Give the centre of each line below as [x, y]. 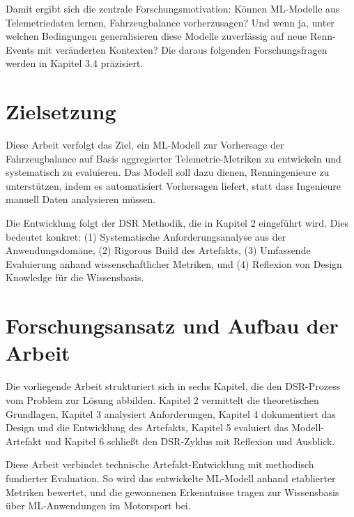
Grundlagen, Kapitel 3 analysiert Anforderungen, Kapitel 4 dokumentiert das [171, 413]
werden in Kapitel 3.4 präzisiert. [75, 63]
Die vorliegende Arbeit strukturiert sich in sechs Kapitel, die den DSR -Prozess [173, 386]
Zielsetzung [61, 111]
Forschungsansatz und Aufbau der [172, 325]
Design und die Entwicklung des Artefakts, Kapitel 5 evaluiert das [147, 427]
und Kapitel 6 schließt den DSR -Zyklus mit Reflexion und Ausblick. [190, 441]
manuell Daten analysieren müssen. [81, 199]
